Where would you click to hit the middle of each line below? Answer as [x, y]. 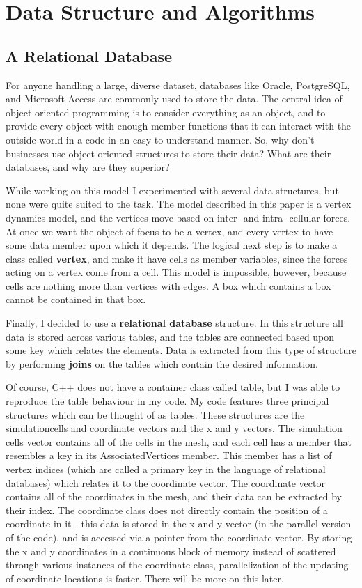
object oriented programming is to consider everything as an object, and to [166, 112]
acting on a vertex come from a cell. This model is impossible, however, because [176, 272]
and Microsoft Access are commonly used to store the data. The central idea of [174, 99]
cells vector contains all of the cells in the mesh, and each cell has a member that [179, 441]
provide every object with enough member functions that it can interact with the [179, 126]
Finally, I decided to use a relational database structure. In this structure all [174, 323]
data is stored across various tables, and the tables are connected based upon [170, 336]
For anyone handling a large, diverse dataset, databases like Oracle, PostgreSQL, [178, 85]
